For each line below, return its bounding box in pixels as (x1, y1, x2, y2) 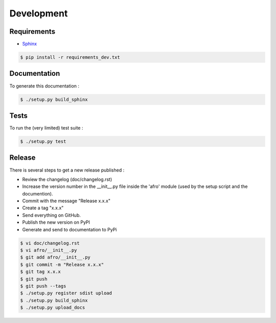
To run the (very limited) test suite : (9, 125, 83, 131)
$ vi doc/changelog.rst (20, 240, 80, 246)
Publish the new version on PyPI (22, 219, 90, 225)
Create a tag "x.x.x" (22, 205, 64, 211)
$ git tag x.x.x (20, 269, 61, 275)
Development (9, 8, 68, 19)
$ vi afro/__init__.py (20, 247, 77, 253)
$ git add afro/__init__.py (20, 254, 90, 261)
